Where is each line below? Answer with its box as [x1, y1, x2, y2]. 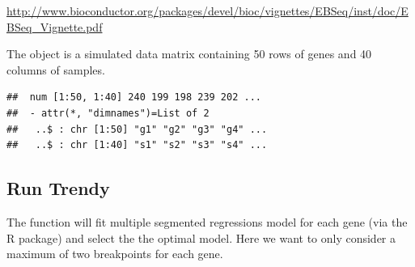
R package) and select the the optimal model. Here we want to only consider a [6, 229, 396, 246]
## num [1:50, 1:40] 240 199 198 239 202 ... [6, 91, 261, 104]
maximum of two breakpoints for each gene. [6, 245, 223, 262]
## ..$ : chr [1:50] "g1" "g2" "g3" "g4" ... [6, 123, 268, 135]
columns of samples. [6, 61, 105, 78]
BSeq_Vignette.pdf [6, 18, 103, 35]
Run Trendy [6, 176, 110, 201]
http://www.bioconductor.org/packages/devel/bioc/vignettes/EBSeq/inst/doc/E [6, 2, 409, 19]
